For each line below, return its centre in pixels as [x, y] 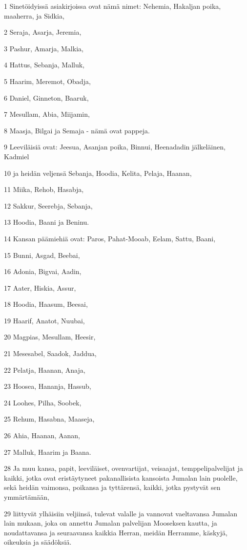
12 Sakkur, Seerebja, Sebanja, [48, 205]
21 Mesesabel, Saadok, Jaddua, [50, 353]
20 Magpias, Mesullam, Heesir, [50, 337]
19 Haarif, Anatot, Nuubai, [44, 320]
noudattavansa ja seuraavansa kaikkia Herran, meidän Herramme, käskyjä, [116, 532]
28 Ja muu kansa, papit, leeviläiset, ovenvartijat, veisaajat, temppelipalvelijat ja [123, 468]
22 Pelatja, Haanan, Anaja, [45, 370]
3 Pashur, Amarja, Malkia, [44, 48]
